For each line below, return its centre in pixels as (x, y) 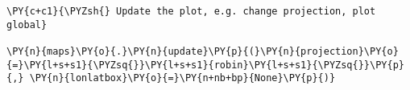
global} (27, 25)
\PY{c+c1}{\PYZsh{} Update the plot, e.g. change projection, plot (191, 11)
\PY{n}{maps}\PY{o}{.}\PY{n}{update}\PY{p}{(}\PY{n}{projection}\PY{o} (203, 51)
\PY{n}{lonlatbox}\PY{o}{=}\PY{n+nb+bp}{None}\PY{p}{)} (182, 78)
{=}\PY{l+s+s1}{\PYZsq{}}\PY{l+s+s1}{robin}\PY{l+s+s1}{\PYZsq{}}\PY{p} (205, 65)
